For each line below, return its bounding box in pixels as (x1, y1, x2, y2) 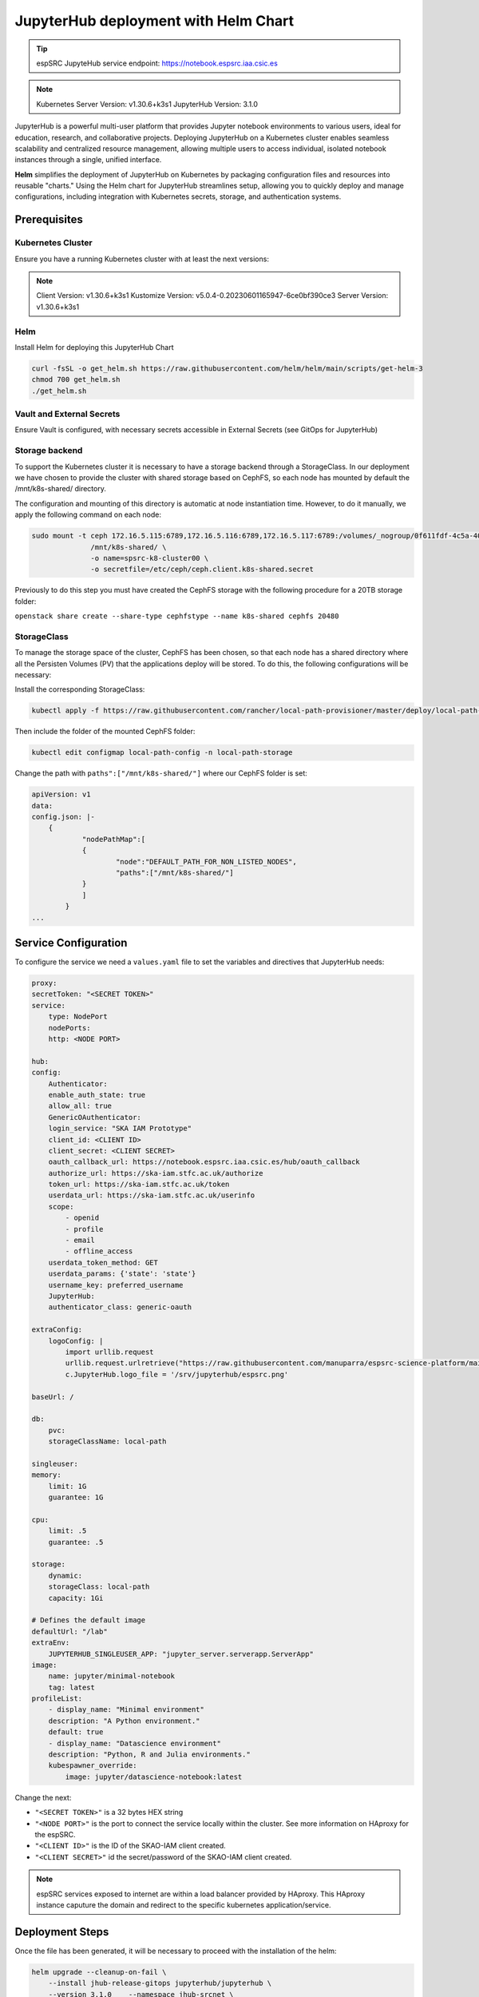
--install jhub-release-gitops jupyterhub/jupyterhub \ (48, 1979, 272, 1988)
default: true (48, 1728, 104, 1737)
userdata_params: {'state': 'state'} (48, 1269, 196, 1278)
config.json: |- (31, 812, 96, 822)
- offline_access (65, 1247, 133, 1256)
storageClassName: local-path (48, 1437, 167, 1446)
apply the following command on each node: (14, 510, 161, 519)
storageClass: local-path (48, 1582, 150, 1591)
